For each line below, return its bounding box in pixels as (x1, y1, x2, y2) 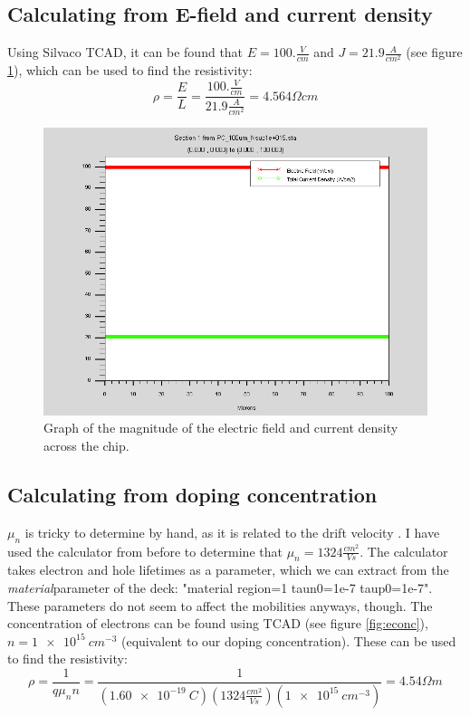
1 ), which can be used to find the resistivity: (7, 61, 253, 80)
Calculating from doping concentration (7, 480, 378, 508)
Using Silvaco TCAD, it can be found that (7, 43, 244, 62)
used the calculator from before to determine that (7, 541, 283, 560)
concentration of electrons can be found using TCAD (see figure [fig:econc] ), (7, 614, 428, 633)
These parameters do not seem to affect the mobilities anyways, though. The (7, 596, 433, 615)
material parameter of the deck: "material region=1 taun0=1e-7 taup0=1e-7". (7, 578, 433, 597)
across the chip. (43, 436, 129, 454)
